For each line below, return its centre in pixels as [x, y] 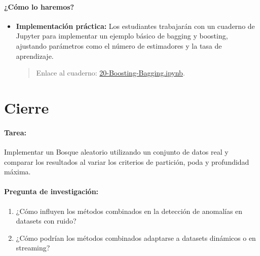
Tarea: [15, 132]
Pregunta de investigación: [51, 191]
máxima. [17, 172]
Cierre [27, 107]
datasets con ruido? [46, 221]
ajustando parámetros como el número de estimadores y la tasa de [119, 45]
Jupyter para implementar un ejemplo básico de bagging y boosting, [122, 36]
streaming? [33, 248]
